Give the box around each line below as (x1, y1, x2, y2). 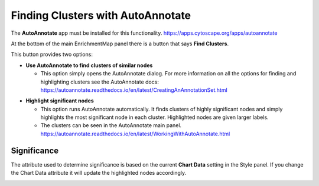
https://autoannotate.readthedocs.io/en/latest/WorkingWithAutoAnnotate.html (40, 130, 230, 137)
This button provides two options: (11, 51, 93, 58)
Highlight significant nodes (25, 97, 94, 104)
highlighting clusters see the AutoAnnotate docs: (40, 78, 159, 85)
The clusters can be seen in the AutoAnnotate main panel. (40, 122, 182, 129)
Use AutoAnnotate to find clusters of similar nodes (25, 62, 153, 69)
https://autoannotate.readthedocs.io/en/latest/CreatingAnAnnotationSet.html (40, 86, 227, 94)
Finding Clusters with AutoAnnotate (11, 9, 191, 22)
